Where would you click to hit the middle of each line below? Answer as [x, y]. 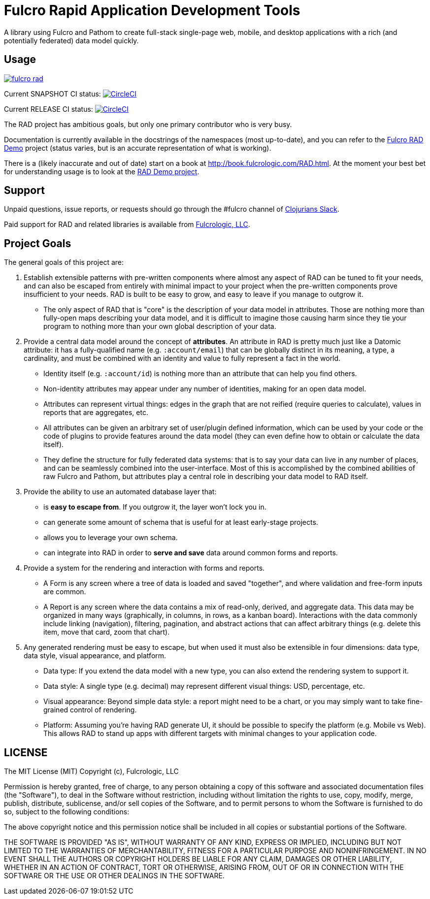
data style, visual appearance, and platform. [95, 656]
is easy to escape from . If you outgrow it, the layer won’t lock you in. [155, 507]
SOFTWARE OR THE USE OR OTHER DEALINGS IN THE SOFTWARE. [114, 876]
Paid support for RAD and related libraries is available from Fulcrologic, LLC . [127, 225]
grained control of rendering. [90, 710]
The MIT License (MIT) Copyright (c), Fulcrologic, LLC [91, 771]
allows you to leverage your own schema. [111, 538]
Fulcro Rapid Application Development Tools [152, 10]
